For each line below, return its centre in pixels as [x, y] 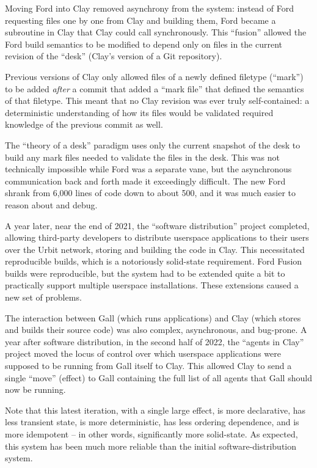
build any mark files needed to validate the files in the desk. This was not [142, 157]
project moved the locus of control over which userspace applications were [143, 353]
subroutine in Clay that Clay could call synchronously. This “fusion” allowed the [156, 32]
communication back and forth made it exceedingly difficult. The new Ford [145, 181]
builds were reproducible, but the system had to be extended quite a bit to [145, 273]
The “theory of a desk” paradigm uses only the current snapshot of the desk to [153, 144]
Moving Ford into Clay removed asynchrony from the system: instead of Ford [150, 8]
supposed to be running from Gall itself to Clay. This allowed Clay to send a [148, 366]
